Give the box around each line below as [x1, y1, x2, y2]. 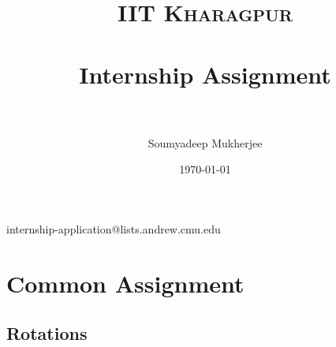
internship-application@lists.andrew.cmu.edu [6, 220, 221, 237]
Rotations [6, 321, 88, 345]
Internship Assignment [79, 58, 331, 90]
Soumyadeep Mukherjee [147, 134, 263, 151]
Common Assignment [6, 267, 245, 299]
